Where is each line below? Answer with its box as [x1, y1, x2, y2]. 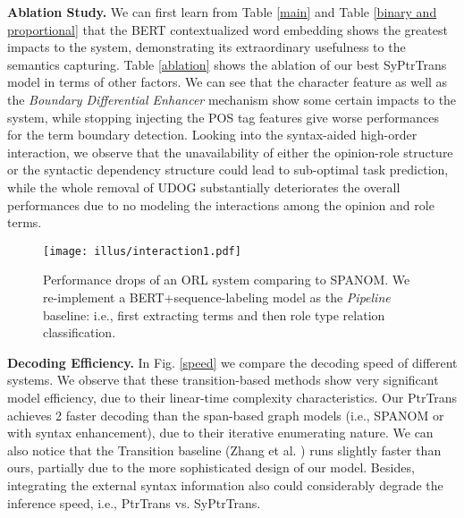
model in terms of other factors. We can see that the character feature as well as [7, 72, 448, 91]
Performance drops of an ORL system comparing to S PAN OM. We [43, 270, 410, 289]
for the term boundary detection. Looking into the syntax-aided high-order [7, 125, 418, 144]
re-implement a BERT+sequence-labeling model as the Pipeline [43, 287, 391, 306]
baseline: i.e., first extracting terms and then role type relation [43, 305, 385, 324]
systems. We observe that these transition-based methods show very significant [7, 370, 439, 389]
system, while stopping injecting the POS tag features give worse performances [7, 107, 440, 126]
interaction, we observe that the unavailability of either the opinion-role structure [7, 142, 453, 161]
